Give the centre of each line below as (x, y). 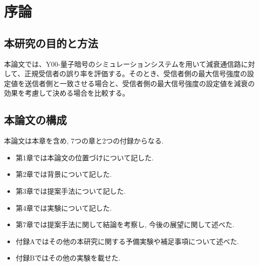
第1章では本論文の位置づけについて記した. (85, 157)
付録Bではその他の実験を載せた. (68, 258)
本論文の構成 (35, 120)
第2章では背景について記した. (64, 174)
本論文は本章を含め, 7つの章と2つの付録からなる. (84, 141)
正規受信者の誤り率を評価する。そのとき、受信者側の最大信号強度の (135, 73)
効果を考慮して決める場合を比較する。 (67, 93)
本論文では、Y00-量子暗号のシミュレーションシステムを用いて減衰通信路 (123, 64)
